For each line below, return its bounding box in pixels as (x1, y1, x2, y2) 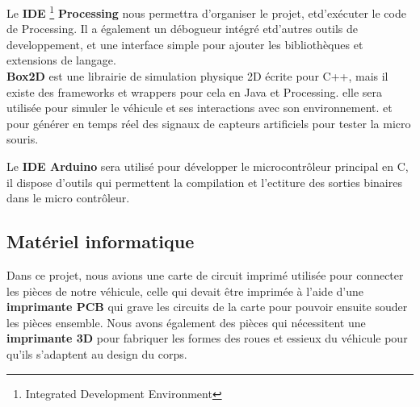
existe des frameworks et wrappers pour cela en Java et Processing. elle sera (6, 83, 383, 100)
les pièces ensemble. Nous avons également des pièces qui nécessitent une (6, 314, 366, 330)
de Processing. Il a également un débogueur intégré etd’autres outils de (6, 20, 359, 37)
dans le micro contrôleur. (6, 189, 130, 206)
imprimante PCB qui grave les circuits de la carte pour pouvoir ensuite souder (6, 298, 408, 315)
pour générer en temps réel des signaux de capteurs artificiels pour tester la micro (6, 114, 411, 131)
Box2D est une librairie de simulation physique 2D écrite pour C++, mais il (6, 68, 388, 85)
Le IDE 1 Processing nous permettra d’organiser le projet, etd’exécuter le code (6, 2, 406, 21)
